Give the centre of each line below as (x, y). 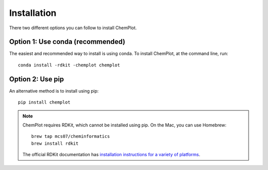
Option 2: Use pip (36, 79)
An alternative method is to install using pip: (54, 91)
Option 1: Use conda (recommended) (67, 42)
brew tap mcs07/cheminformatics (71, 137)
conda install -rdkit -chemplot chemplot (69, 65)
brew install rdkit (55, 143)
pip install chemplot (44, 102)
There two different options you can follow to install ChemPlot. (73, 28)
